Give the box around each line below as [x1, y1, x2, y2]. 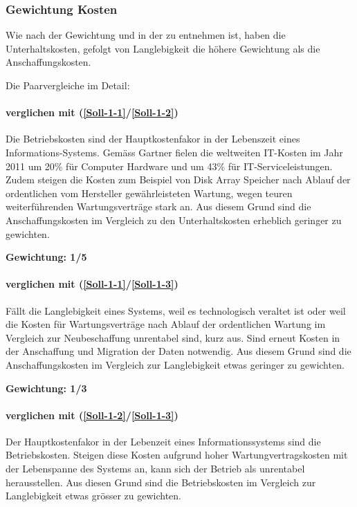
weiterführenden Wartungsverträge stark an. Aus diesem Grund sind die [6, 199, 311, 214]
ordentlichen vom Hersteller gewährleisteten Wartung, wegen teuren [6, 185, 293, 200]
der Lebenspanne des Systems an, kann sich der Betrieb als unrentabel [6, 461, 305, 476]
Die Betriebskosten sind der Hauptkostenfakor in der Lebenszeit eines [6, 131, 300, 146]
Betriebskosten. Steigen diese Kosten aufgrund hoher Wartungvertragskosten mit [6, 448, 348, 462]
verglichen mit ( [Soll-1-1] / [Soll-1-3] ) [6, 277, 178, 291]
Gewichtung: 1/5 [6, 250, 87, 264]
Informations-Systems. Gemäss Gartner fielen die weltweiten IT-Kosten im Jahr [6, 145, 343, 159]
